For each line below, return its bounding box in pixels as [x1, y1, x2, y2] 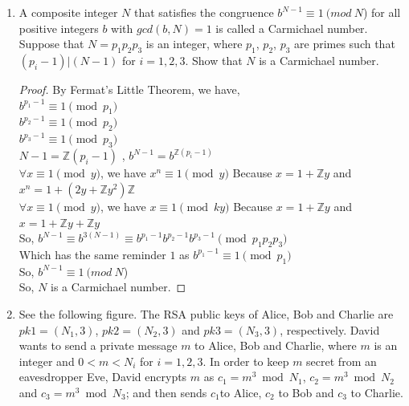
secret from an [306, 352, 377, 369]
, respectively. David [280, 321, 380, 338]
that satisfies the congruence [133, 4, 274, 20]
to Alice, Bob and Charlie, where [194, 337, 357, 354]
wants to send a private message [18, 337, 178, 354]
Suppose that [18, 35, 84, 52]
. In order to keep [202, 352, 289, 369]
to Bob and [278, 384, 334, 400]
